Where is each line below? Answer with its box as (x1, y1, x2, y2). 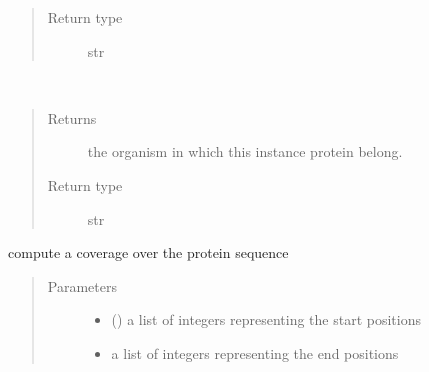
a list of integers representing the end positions (111, 342, 399, 363)
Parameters (47, 275, 117, 296)
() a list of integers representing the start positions (111, 309, 421, 330)
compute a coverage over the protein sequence (8, 242, 289, 263)
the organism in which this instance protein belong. (87, 141, 403, 162)
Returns (47, 107, 97, 128)
